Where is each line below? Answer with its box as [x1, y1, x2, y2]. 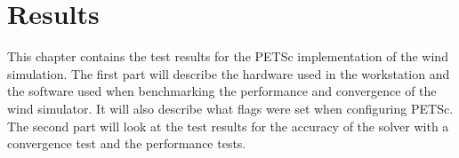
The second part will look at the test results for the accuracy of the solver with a [7, 116, 449, 135]
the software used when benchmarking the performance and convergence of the [7, 82, 437, 100]
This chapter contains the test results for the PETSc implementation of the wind [7, 47, 448, 66]
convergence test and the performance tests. [7, 134, 246, 153]
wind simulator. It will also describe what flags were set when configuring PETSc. [7, 99, 454, 117]
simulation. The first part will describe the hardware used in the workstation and [7, 64, 450, 83]
